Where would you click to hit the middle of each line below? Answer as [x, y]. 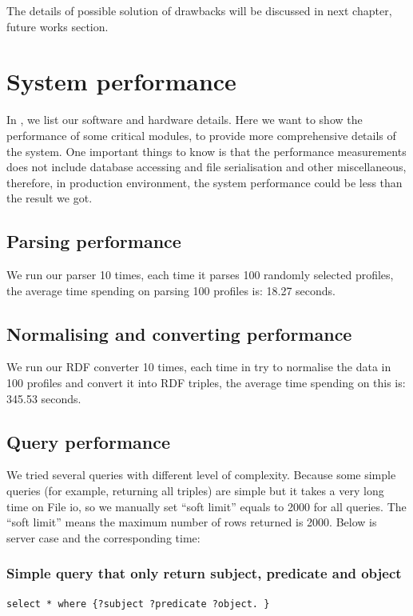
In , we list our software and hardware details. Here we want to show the [185, 120]
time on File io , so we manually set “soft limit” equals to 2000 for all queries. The [206, 506]
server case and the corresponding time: [103, 537]
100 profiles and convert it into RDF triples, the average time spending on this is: [206, 383]
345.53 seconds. [44, 398]
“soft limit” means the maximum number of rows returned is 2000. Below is [192, 522]
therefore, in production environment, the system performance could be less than [205, 182]
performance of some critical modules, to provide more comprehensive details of [201, 135]
